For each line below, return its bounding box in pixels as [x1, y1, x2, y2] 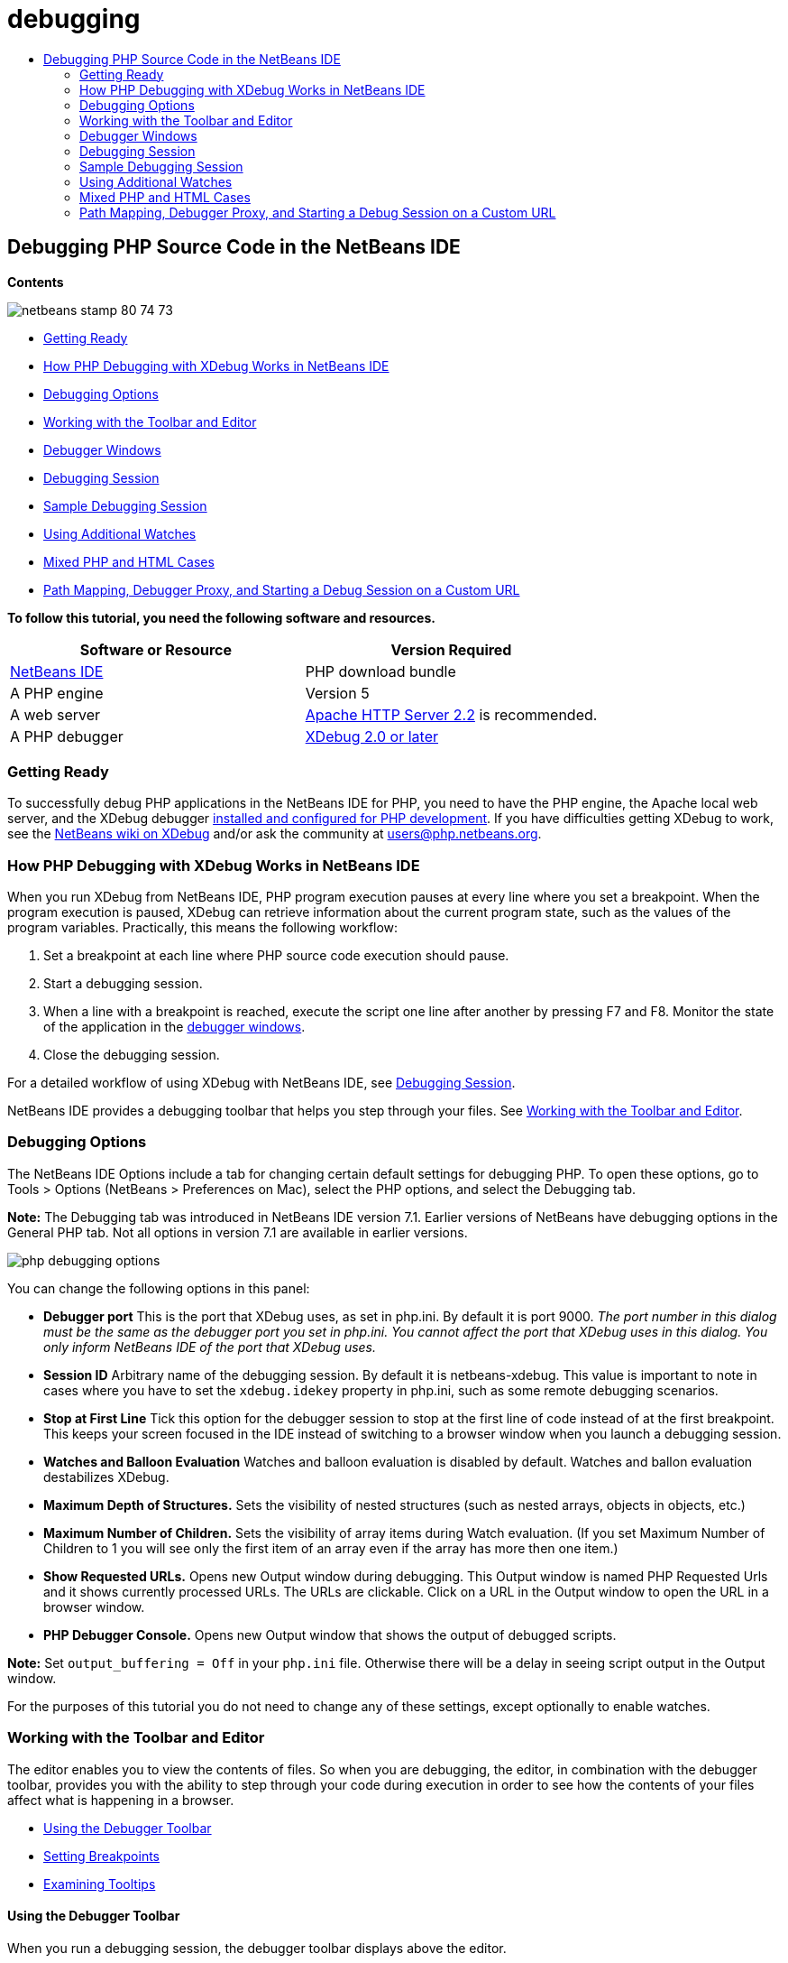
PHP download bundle [305, 662, 456, 681]
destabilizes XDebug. [43, 1468, 170, 1485]
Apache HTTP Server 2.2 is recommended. [305, 705, 598, 724]
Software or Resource [79, 640, 232, 659]
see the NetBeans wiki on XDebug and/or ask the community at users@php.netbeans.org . [7, 826, 542, 842]
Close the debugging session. [43, 1047, 220, 1063]
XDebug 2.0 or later [305, 727, 439, 745]
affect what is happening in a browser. [7, 1792, 234, 1808]
